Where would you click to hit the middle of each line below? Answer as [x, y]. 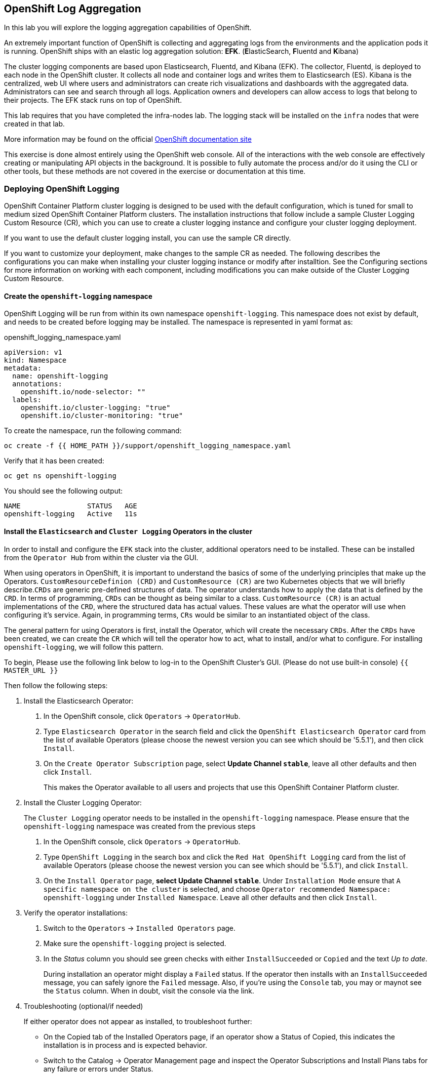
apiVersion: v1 [33, 352]
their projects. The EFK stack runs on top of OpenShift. [93, 100]
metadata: [23, 368]
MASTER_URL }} [31, 670]
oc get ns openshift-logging [60, 476]
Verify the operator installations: [76, 912]
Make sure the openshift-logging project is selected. [135, 943]
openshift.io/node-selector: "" [83, 392]
